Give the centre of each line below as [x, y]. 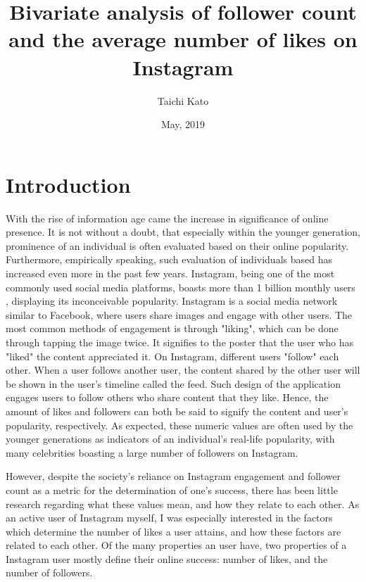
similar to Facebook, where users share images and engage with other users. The [179, 314]
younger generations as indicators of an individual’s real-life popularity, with [170, 439]
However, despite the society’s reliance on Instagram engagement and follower [173, 476]
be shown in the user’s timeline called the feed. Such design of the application [173, 383]
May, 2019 [183, 124]
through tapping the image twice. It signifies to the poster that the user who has [179, 342]
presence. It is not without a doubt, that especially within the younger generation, [183, 232]
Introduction [68, 184]
